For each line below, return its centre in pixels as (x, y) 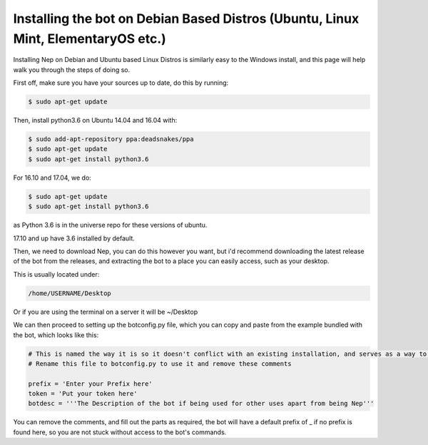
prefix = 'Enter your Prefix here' (90, 384)
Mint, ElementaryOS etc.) (90, 39)
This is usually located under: (56, 274)
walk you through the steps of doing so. (72, 70)
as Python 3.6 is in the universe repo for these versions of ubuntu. (110, 225)
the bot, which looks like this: (56, 334)
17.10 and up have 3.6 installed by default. (74, 238)
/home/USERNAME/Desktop (70, 293)
